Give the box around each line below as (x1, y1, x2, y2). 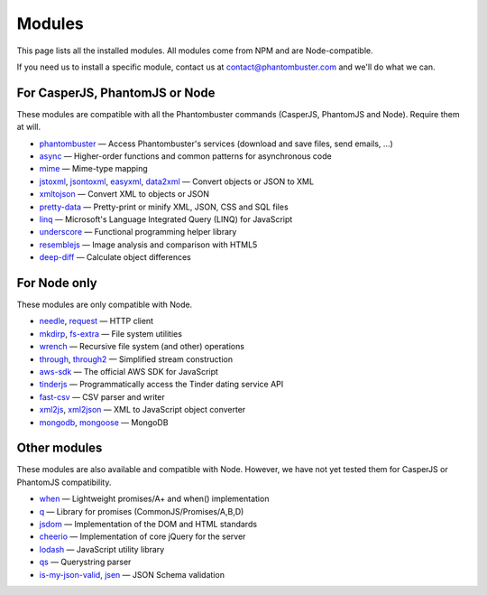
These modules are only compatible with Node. (16, 299, 193, 311)
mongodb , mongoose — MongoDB (39, 416, 169, 428)
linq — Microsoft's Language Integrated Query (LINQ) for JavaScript (39, 213, 293, 225)
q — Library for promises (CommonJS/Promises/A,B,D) (39, 506, 244, 516)
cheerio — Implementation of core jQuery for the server (39, 531, 246, 542)
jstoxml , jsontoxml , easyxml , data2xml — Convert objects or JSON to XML (39, 176, 315, 187)
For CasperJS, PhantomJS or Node (16, 85, 216, 100)
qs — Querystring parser (39, 556, 132, 568)
